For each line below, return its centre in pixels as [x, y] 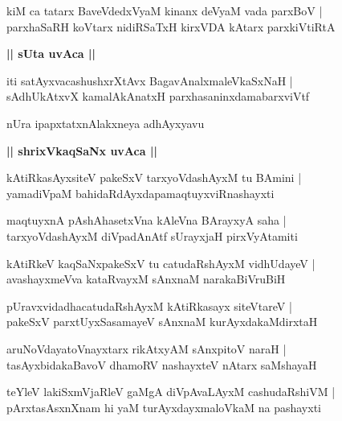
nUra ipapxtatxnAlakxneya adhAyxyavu [106, 123]
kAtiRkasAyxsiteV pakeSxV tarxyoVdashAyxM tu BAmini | [154, 177]
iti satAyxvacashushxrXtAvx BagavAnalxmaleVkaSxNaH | [150, 80]
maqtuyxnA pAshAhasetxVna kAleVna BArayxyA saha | [147, 220]
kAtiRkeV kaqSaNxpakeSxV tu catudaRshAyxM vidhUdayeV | [161, 263]
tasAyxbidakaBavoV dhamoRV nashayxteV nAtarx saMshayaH [162, 364]
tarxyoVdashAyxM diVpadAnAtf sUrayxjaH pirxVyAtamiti [152, 235]
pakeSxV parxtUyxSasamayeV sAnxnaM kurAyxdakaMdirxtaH [162, 322]
